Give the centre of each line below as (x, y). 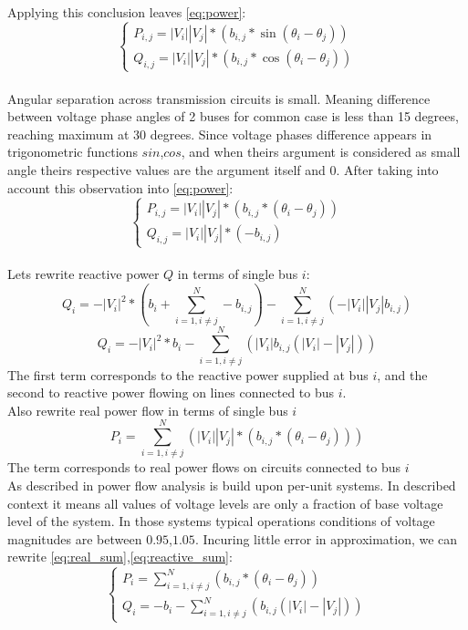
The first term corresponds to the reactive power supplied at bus (188, 374)
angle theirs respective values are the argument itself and (166, 169)
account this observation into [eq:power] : (120, 187)
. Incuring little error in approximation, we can (326, 538)
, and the (402, 374)
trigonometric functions (73, 152)
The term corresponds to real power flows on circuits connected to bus (204, 467)
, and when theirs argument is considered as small (321, 152)
